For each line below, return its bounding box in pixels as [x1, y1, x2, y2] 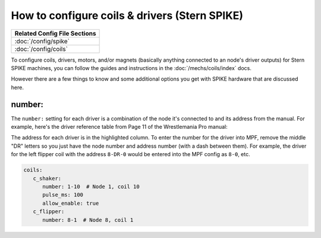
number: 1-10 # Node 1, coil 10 [42, 183, 140, 190]
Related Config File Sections [14, 29, 96, 37]
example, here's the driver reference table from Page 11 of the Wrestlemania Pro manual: [11, 123, 228, 131]
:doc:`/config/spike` [14, 37, 70, 45]
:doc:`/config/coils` [14, 45, 68, 53]
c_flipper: [33, 208, 65, 215]
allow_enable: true [42, 199, 99, 207]
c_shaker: [33, 175, 62, 182]
